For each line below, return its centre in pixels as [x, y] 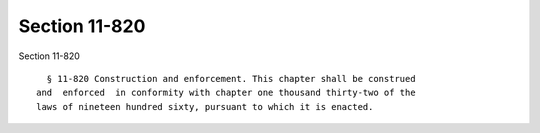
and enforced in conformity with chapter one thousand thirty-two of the [226, 93]
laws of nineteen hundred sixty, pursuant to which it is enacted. [205, 106]
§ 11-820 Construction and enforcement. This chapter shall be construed [231, 78]
